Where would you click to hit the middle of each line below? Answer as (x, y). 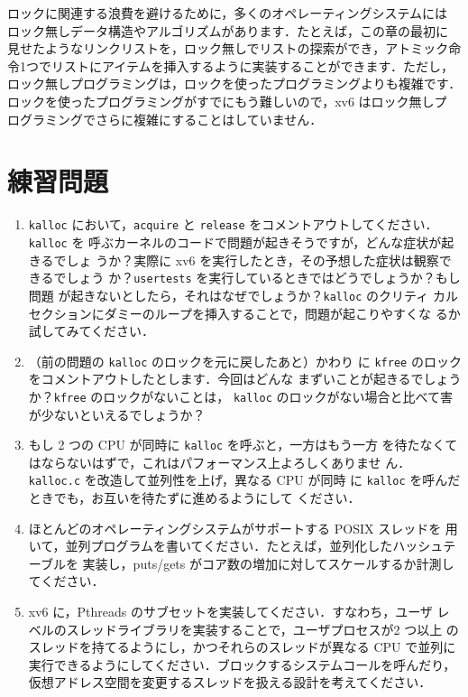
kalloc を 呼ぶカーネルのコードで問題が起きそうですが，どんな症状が (235, 242)
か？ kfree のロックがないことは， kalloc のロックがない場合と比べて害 (240, 396)
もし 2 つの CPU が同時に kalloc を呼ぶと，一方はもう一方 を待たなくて (243, 445)
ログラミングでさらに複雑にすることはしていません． (165, 119)
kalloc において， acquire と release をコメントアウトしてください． (233, 224)
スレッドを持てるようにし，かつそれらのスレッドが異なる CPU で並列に (242, 647)
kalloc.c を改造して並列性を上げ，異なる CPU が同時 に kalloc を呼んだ (244, 480)
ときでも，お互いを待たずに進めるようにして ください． (194, 498)
